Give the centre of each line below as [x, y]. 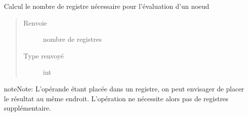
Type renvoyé [43, 55]
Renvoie [35, 22]
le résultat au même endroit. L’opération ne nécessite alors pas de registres [116, 98]
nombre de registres [72, 39]
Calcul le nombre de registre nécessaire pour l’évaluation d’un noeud [107, 6]
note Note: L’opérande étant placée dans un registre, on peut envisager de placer [124, 88]
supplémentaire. [28, 108]
